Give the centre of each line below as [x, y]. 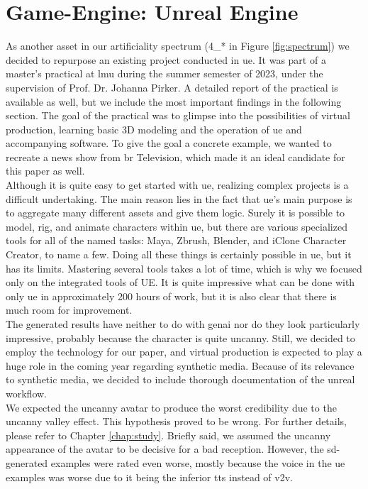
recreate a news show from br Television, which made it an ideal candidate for [175, 156]
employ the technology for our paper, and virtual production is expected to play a [184, 352]
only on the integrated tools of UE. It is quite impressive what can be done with [180, 282]
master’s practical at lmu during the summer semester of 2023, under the [165, 73]
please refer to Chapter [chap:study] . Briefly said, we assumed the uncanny [168, 435]
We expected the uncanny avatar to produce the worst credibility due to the [171, 407]
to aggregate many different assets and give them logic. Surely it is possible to [175, 213]
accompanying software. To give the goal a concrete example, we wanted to [169, 143]
